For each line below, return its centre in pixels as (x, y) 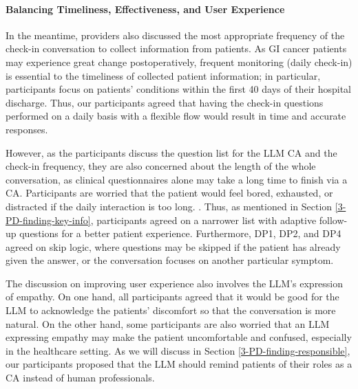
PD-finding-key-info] (48, 220)
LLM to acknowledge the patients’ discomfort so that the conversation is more (171, 310)
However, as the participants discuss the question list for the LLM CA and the (171, 152)
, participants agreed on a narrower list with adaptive (203, 220)
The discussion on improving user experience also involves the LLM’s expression (175, 283)
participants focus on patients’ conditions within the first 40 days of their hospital (178, 89)
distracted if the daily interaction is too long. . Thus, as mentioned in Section (169, 206)
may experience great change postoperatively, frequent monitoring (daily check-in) (179, 62)
